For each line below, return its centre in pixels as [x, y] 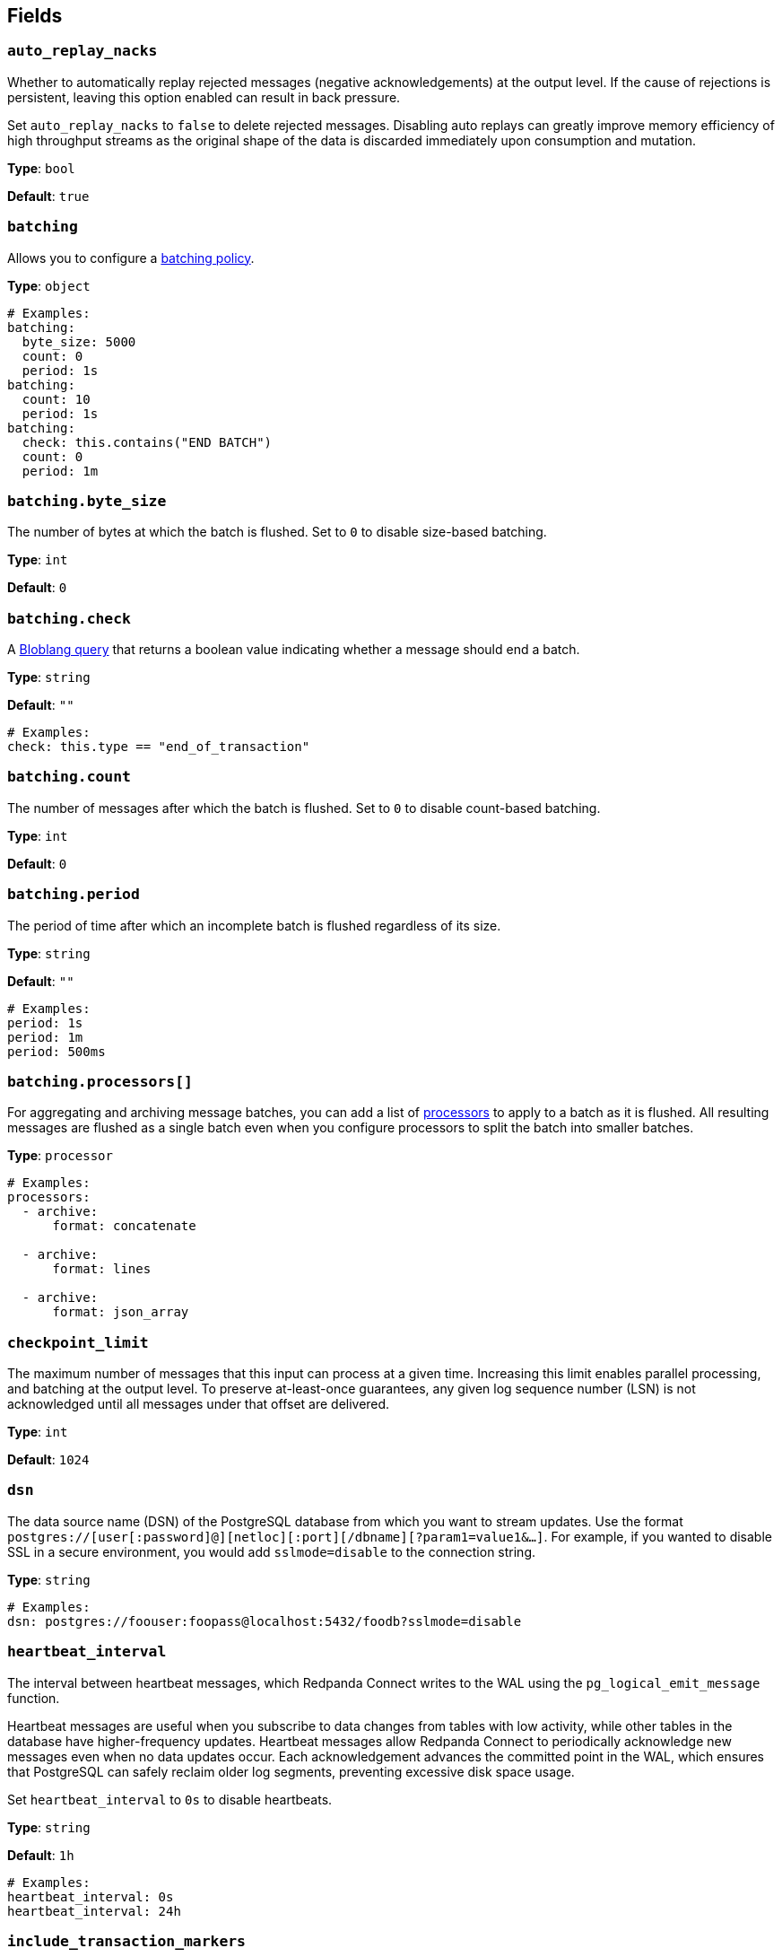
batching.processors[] [100, 1081]
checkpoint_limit [78, 1342]
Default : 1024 [48, 1460]
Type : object [49, 285]
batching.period [74, 895]
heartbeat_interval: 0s [91, 1896]
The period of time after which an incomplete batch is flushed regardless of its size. [254, 925]
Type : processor [60, 1156]
